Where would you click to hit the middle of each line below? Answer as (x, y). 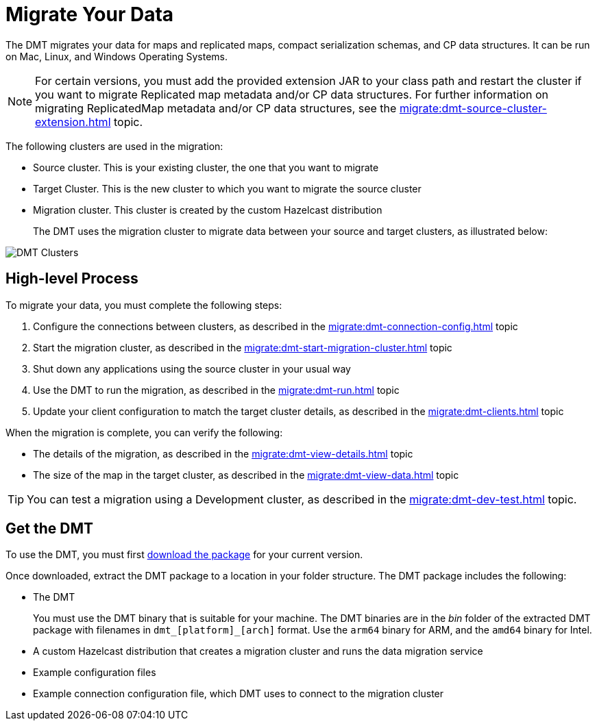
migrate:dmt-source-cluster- (473, 108)
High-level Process (72, 279)
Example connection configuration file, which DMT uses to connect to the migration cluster (239, 694)
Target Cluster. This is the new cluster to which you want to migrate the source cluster (227, 188)
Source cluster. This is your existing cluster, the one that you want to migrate (206, 167)
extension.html (73, 122)
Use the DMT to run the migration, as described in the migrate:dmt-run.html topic (216, 390)
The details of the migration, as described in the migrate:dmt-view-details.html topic (223, 453)
